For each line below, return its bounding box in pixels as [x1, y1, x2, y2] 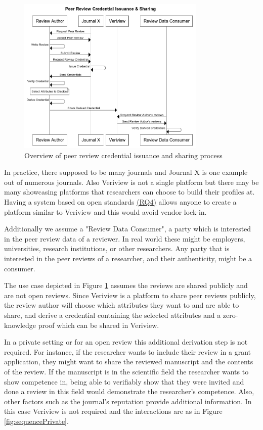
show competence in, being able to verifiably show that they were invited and [4, 376, 244, 387]
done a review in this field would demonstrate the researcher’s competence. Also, [4, 386, 254, 397]
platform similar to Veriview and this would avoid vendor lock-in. [4, 206, 207, 217]
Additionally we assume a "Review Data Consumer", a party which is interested [4, 223, 251, 234]
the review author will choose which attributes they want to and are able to [4, 300, 239, 310]
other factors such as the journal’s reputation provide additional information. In [4, 396, 252, 406]
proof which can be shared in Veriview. [38, 319, 159, 330]
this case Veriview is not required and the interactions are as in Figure [4, 406, 223, 416]
